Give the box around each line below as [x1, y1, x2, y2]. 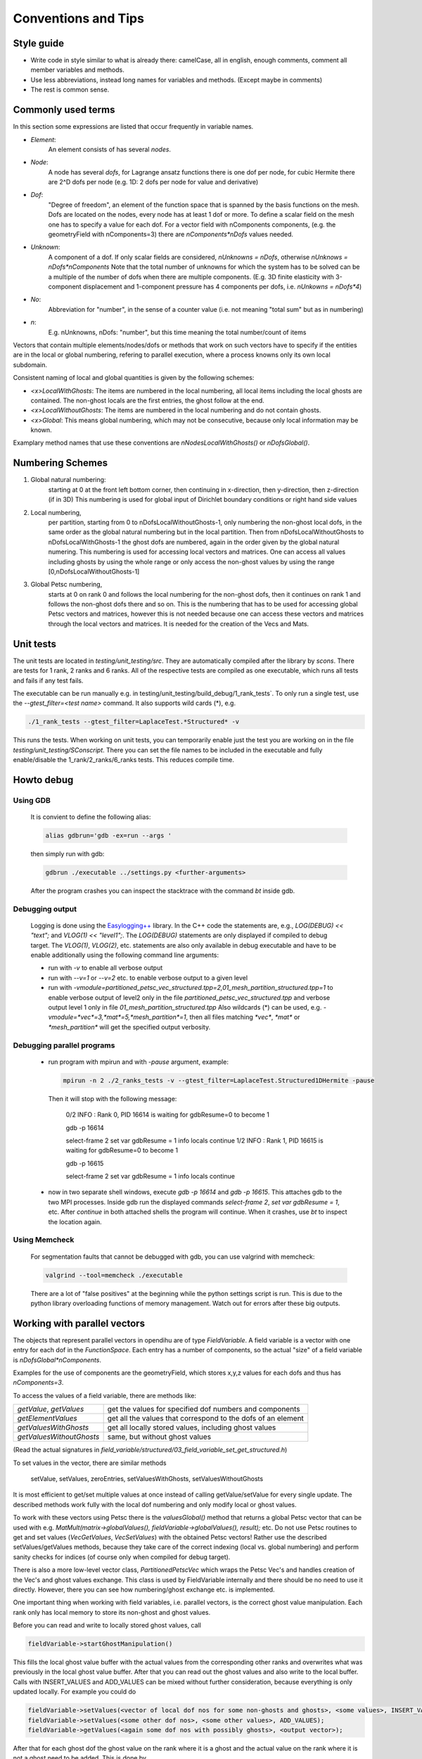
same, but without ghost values [107, 1432, 211, 1442]
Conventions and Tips [13, 11, 144, 26]
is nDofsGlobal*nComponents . [13, 1355, 102, 1364]
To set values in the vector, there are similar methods [13, 1459, 167, 1467]
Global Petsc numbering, [30, 580, 103, 589]
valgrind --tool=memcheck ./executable [45, 1271, 183, 1279]
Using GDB [13, 795, 51, 805]
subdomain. [13, 360, 48, 369]
